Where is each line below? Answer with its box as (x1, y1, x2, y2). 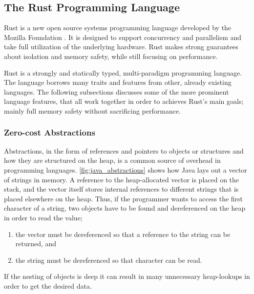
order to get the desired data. (4, 280, 92, 291)
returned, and (15, 238, 57, 249)
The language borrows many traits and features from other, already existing (4, 77, 232, 87)
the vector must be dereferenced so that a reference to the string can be (15, 229, 231, 239)
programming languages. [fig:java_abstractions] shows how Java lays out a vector (4, 164, 247, 175)
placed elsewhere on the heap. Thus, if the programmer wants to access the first (4, 193, 243, 203)
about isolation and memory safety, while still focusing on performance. (4, 51, 218, 61)
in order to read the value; (4, 212, 83, 222)
